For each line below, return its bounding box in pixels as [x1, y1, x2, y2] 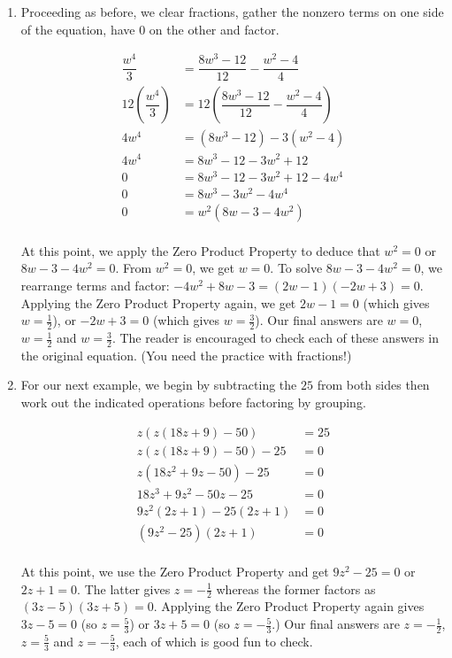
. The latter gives [77, 579, 171, 598]
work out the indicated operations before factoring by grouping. [20, 393, 366, 412]
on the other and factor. [149, 19, 280, 38]
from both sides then [317, 375, 430, 394]
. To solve [270, 259, 323, 277]
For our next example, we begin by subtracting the [20, 375, 297, 394]
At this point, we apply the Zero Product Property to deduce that [20, 241, 380, 259]
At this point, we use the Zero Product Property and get [20, 562, 329, 580]
